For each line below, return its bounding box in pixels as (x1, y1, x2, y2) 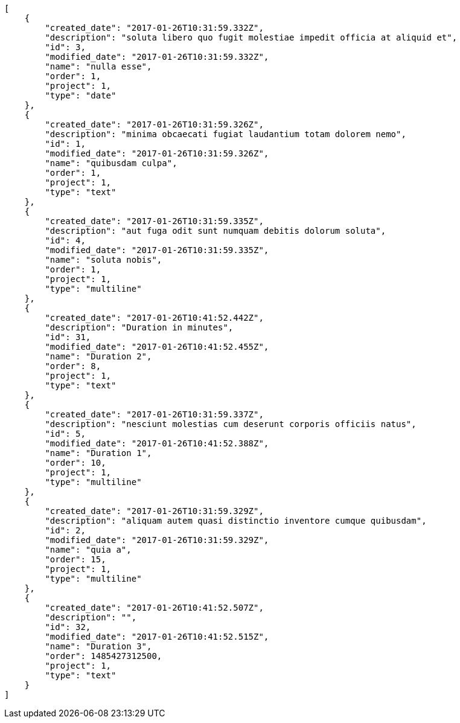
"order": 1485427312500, (45, 651, 162, 661)
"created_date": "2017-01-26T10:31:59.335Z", (45, 216, 264, 226)
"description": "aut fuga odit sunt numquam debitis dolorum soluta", (45, 226, 386, 236)
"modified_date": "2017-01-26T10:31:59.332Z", (45, 52, 269, 62)
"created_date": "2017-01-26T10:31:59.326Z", (45, 120, 264, 129)
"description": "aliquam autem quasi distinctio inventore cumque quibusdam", (45, 516, 427, 525)
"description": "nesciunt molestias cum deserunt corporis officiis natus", (45, 419, 417, 429)
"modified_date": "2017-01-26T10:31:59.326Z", (45, 149, 269, 158)
